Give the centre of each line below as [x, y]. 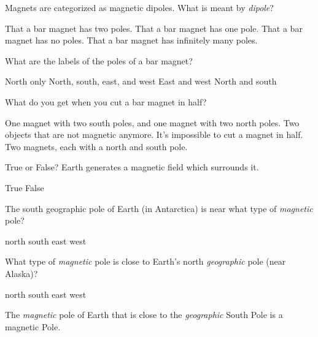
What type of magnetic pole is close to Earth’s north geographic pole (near [145, 261]
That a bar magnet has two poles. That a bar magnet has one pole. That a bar [154, 28]
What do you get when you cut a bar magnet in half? [106, 101]
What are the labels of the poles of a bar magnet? [99, 60]
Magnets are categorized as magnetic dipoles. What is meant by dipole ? [139, 7]
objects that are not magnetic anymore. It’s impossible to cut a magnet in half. [154, 134]
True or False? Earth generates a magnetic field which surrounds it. [132, 167]
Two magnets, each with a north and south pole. [96, 146]
